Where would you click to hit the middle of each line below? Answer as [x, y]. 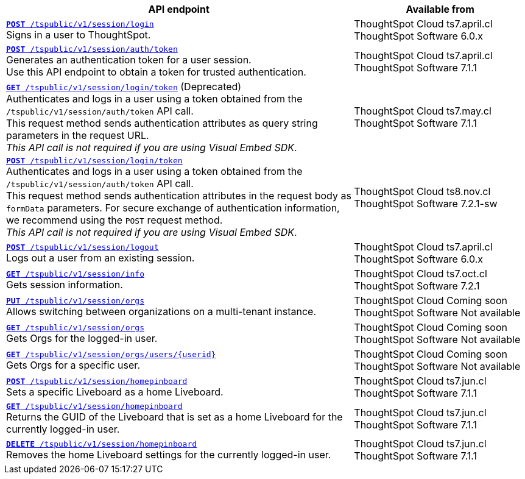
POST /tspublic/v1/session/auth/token [92, 49]
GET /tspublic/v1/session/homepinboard [94, 406]
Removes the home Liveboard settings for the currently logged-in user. [169, 454]
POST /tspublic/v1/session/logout [83, 247]
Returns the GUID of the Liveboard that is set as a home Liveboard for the [174, 417]
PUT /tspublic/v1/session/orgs [75, 300]
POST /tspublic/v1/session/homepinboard [97, 381]
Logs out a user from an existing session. [100, 257]
